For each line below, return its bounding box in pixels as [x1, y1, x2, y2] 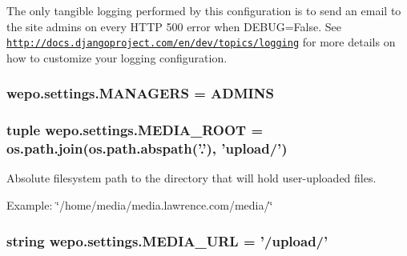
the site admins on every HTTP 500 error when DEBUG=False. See [6, 18, 341, 34]
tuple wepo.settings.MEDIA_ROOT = [6, 120, 264, 140]
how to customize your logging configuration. [6, 49, 228, 66]
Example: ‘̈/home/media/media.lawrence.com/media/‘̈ [6, 197, 273, 214]
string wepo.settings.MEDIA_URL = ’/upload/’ [6, 230, 328, 250]
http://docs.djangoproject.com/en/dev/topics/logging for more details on [6, 34, 396, 50]
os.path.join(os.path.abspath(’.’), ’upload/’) [6, 138, 288, 158]
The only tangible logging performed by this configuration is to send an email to [6, 2, 401, 18]
